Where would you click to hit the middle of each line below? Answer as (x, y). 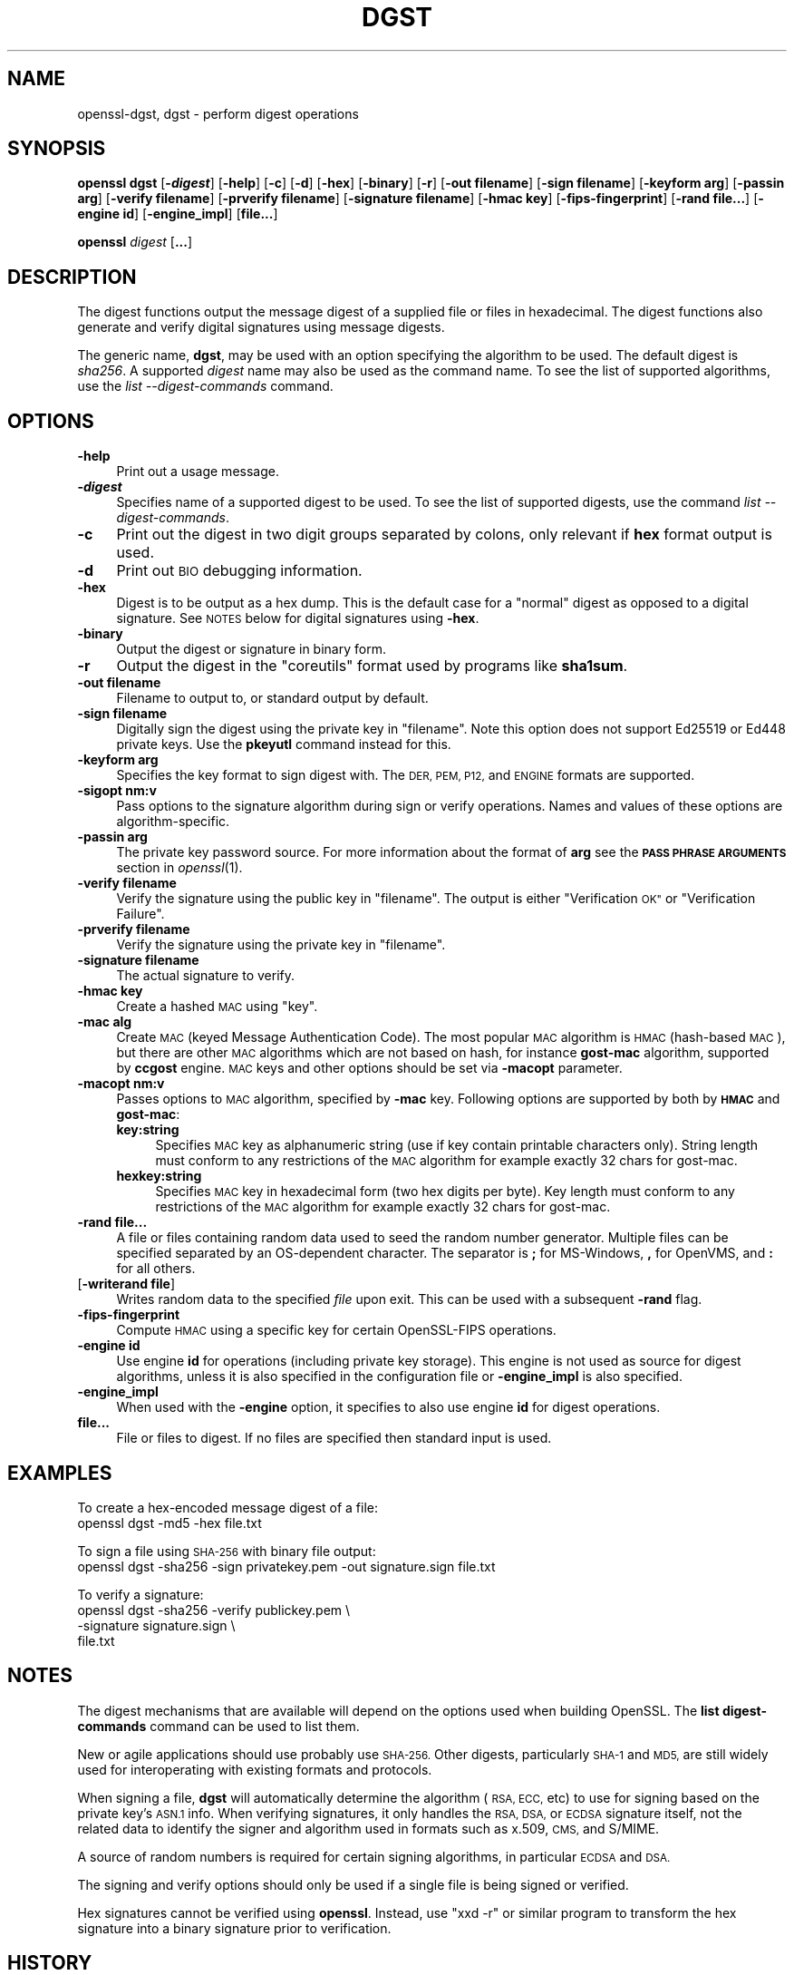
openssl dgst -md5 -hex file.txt (169, 1523)
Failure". (140, 914)
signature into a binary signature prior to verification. (234, 1928)
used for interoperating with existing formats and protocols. (255, 1769)
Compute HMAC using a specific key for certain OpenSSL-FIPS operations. (336, 1330)
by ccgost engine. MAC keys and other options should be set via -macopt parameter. (369, 1068)
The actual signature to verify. (206, 976)
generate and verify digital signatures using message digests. (261, 327)
